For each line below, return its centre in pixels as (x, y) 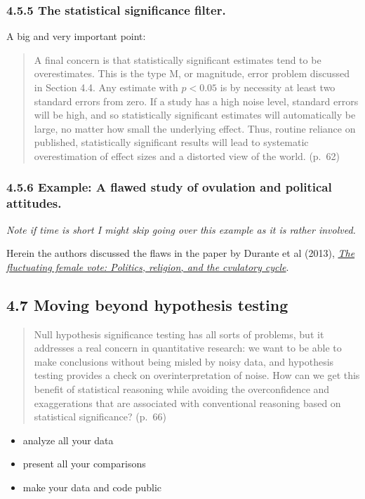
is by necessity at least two (278, 87)
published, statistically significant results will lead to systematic (171, 142)
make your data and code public (92, 487)
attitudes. (34, 203)
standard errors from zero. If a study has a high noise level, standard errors (196, 101)
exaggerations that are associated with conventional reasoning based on (187, 402)
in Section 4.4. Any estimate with (106, 87)
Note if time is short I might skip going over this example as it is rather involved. (181, 229)
